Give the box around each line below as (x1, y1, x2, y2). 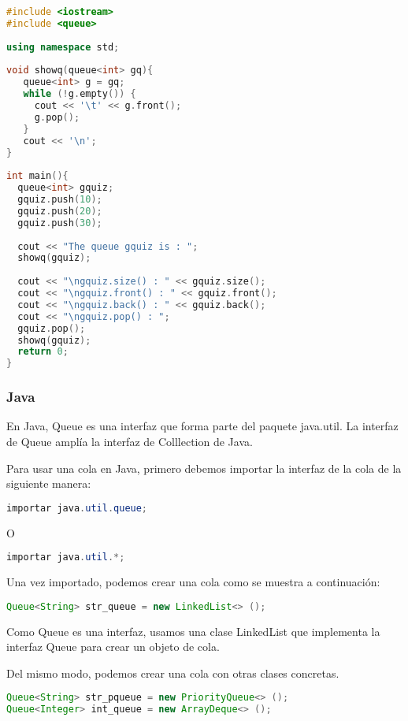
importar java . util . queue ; (6, 502, 148, 514)
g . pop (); (34, 111, 80, 123)
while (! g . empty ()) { (23, 88, 136, 100)
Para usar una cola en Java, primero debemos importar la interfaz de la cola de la (6, 459, 402, 476)
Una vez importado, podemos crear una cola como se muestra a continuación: (6, 574, 380, 590)
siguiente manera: (6, 475, 91, 492)
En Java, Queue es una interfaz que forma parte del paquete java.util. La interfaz (6, 418, 399, 434)
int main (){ (6, 170, 69, 182)
